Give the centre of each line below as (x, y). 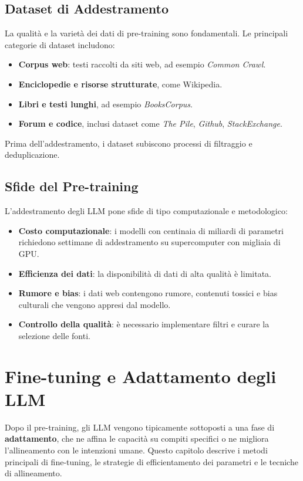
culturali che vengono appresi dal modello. (95, 304)
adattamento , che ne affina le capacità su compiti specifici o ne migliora (137, 438)
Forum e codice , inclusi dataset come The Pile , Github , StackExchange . (150, 123)
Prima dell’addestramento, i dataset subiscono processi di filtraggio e (129, 143)
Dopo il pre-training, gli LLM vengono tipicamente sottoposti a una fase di (140, 427)
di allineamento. (33, 473)
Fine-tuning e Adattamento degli (141, 376)
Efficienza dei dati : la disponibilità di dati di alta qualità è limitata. (145, 273)
